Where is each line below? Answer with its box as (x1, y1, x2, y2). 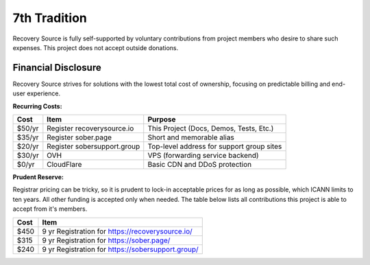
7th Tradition (12, 10, 87, 25)
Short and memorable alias (147, 132, 234, 142)
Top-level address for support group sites (147, 141, 282, 151)
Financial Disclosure (12, 62, 102, 73)
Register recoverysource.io (47, 124, 134, 133)
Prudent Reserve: (12, 173, 64, 181)
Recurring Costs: (12, 102, 62, 110)
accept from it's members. (12, 205, 88, 213)
